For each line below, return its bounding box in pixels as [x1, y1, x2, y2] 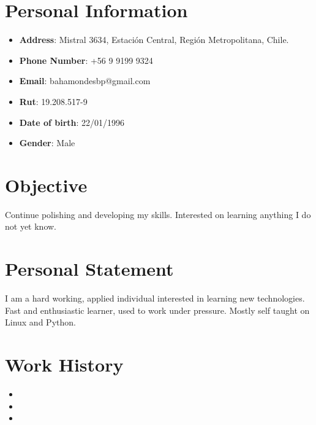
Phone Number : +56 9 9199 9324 [19, 53, 153, 66]
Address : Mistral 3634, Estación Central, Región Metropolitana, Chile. [19, 33, 289, 46]
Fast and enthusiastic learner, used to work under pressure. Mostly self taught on [5, 303, 310, 316]
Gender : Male [19, 136, 75, 149]
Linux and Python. [5, 316, 76, 329]
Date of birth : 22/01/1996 [19, 115, 125, 128]
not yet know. [5, 220, 56, 233]
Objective [5, 172, 88, 197]
